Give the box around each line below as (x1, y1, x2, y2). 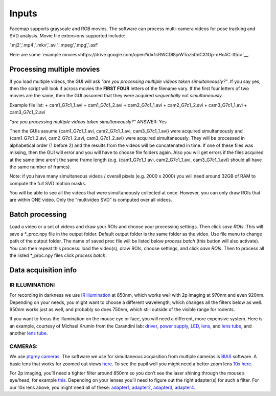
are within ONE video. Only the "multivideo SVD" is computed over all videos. (9, 197, 172, 203)
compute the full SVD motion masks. (9, 180, 86, 186)
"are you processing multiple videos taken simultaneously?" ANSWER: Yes (9, 118, 167, 125)
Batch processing (9, 210, 67, 219)
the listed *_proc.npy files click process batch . (9, 252, 107, 258)
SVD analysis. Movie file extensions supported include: (9, 32, 125, 38)
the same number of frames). (9, 164, 72, 170)
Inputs (9, 8, 38, 19)
